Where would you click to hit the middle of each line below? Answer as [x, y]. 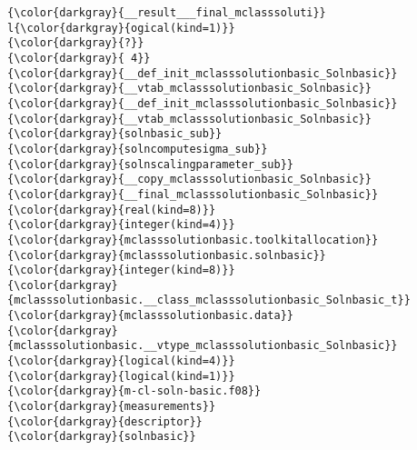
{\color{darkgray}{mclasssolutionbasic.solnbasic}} [167, 255]
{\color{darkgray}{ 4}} [79, 58]
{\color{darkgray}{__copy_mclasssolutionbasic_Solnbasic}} [189, 180]
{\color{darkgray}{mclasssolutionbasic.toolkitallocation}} [193, 240]
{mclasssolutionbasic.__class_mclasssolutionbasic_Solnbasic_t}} [209, 300]
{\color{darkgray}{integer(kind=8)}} [121, 270]
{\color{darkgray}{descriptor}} [105, 421]
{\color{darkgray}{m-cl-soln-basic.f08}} [134, 391]
